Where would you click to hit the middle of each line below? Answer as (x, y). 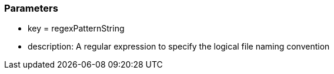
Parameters (31, 8)
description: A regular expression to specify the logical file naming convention (179, 47)
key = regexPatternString (76, 29)
